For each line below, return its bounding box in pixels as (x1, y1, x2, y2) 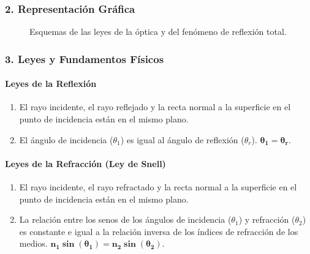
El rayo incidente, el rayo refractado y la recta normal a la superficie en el (19, 181, 297, 193)
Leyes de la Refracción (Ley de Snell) (5, 157, 166, 170)
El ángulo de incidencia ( (19, 133, 113, 146)
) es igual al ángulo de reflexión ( (120, 133, 244, 146)
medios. (19, 237, 48, 250)
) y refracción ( (238, 213, 295, 226)
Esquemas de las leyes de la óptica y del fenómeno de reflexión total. (29, 25, 287, 38)
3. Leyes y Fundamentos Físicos (5, 51, 164, 66)
